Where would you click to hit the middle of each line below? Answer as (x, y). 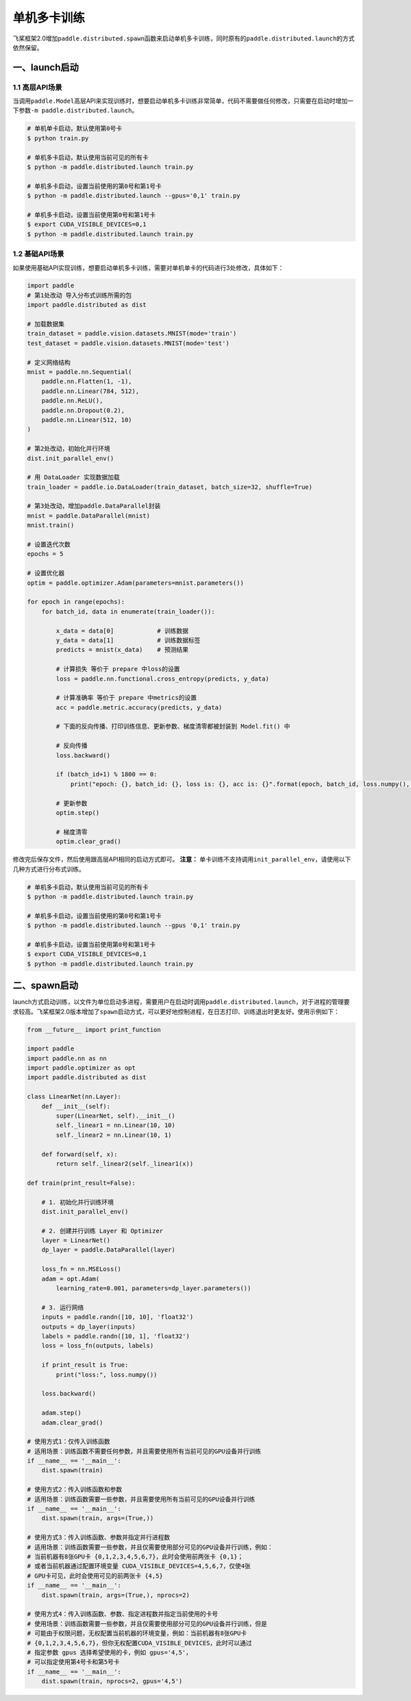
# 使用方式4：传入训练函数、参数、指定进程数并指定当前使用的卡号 (123, 1614)
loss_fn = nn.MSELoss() (81, 1269)
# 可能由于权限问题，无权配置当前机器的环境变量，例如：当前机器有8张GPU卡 (137, 1634)
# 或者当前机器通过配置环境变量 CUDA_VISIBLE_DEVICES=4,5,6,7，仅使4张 (139, 1566)
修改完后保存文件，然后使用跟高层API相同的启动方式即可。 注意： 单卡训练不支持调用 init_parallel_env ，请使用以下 (182, 859)
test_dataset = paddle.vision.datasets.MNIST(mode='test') (128, 343)
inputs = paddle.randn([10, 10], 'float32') (117, 1317)
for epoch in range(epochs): (76, 602)
